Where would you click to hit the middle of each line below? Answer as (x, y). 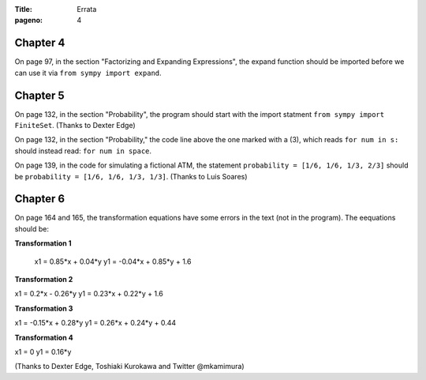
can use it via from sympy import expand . (88, 73)
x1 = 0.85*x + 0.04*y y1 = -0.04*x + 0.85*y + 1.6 (113, 261)
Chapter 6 (40, 199)
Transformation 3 (44, 308)
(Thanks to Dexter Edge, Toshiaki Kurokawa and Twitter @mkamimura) (129, 367)
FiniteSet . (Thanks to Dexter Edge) (75, 125)
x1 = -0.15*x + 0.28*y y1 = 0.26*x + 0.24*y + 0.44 (95, 323)
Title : (24, 9)
